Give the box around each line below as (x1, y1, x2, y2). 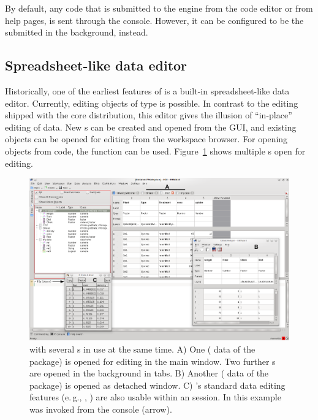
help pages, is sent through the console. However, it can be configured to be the (5, 13, 304, 26)
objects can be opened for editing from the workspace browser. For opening (5, 132, 288, 145)
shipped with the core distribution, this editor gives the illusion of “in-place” (5, 109, 292, 121)
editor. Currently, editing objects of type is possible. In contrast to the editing (5, 96, 298, 109)
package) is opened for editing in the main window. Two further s (29, 354, 276, 367)
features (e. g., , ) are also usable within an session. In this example (29, 391, 281, 403)
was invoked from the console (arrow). (29, 402, 172, 415)
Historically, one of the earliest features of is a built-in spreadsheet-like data (5, 84, 290, 97)
